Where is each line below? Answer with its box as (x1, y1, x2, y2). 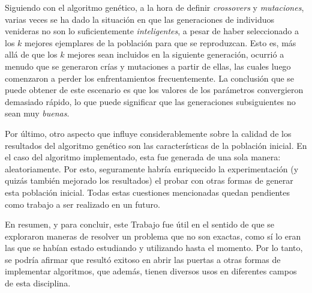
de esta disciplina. (5, 277, 71, 289)
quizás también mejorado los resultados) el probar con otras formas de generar (5, 174, 293, 187)
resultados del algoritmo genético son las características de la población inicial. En (5, 139, 307, 151)
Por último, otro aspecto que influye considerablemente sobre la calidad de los (5, 127, 292, 139)
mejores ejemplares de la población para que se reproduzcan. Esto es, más (25, 36, 296, 49)
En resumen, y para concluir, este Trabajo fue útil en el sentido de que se (5, 218, 275, 231)
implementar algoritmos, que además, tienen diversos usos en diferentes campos (5, 265, 297, 277)
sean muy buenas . (5, 107, 70, 119)
